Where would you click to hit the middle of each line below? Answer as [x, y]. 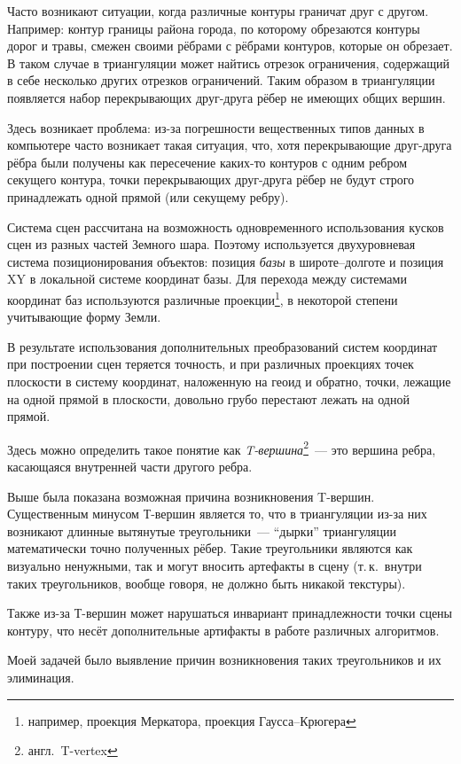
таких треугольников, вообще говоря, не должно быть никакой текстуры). [207, 583]
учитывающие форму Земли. [84, 317]
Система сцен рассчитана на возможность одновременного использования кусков [226, 226]
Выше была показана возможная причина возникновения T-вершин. [191, 496]
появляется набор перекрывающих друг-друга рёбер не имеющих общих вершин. [227, 97]
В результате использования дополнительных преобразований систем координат [223, 346]
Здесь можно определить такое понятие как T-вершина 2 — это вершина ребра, [222, 448]
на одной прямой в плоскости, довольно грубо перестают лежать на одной [208, 398]
